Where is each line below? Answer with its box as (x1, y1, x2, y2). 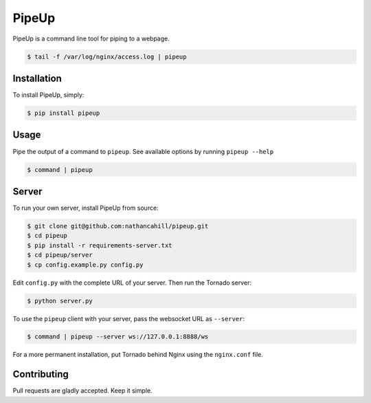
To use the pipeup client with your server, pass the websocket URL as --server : (12, 314, 245, 323)
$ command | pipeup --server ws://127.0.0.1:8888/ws (27, 333, 209, 340)
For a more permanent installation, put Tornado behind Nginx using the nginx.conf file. (12, 351, 264, 359)
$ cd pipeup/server (27, 251, 93, 259)
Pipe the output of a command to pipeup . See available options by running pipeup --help (12, 147, 274, 155)
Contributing (12, 369, 69, 380)
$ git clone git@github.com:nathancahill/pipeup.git (27, 222, 209, 230)
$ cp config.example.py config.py (27, 261, 144, 268)
